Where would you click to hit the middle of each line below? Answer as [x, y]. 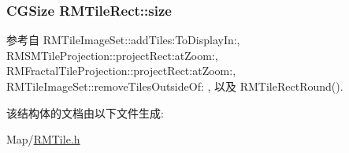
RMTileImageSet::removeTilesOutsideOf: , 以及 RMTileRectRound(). [175, 86]
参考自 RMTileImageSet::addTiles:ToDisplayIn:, [123, 40]
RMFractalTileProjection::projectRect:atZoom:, [121, 71]
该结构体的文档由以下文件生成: [85, 112]
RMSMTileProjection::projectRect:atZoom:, [112, 55]
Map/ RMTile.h [43, 139]
